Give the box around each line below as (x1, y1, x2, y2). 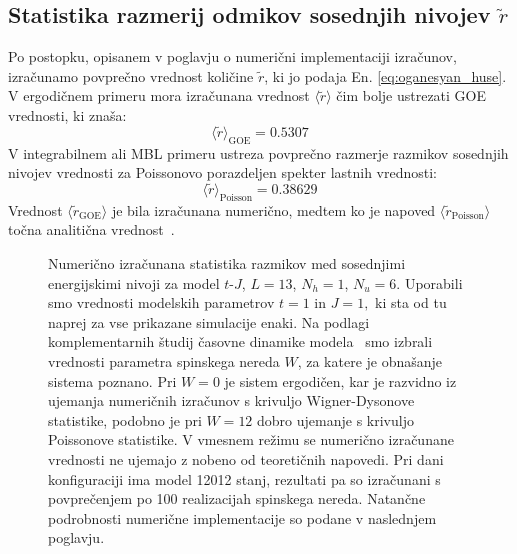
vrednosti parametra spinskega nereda (48, 350, 280, 371)
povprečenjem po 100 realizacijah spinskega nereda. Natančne (48, 488, 426, 509)
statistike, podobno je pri (48, 409, 202, 430)
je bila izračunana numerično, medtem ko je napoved (111, 199, 436, 220)
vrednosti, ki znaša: (8, 104, 127, 125)
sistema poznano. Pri (48, 370, 177, 391)
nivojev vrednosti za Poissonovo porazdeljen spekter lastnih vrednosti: (8, 162, 438, 183)
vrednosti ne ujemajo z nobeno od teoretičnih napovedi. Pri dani (48, 448, 444, 469)
